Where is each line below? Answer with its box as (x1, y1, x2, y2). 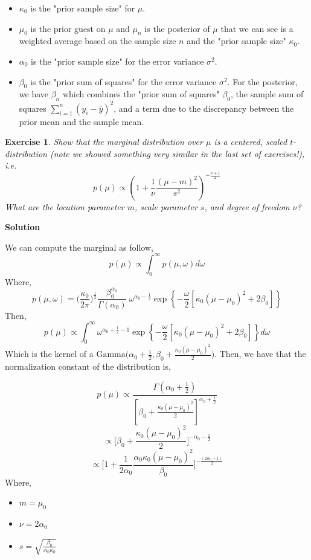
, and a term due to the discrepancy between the (114, 101, 294, 114)
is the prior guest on (30, 22, 106, 34)
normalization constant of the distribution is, (5, 360, 171, 373)
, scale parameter (135, 200, 197, 213)
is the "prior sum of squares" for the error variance (30, 75, 217, 88)
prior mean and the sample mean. (19, 115, 144, 127)
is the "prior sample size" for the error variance (31, 54, 204, 67)
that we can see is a (220, 22, 293, 34)
